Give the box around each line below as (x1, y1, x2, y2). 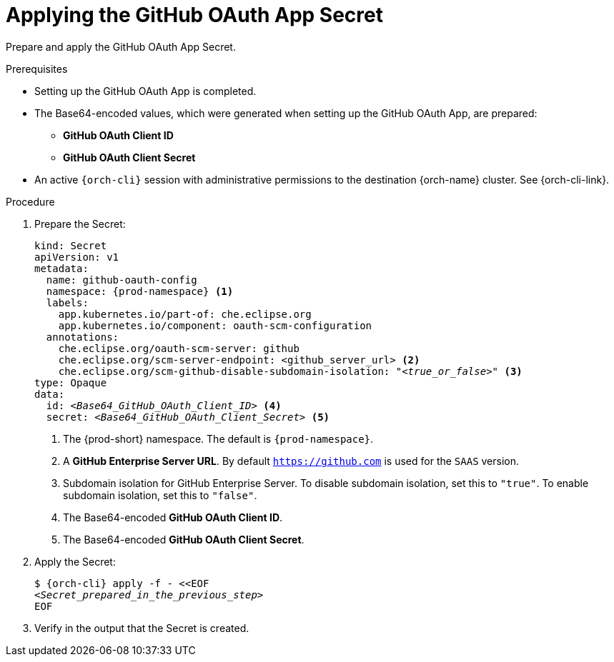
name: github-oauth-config (46, 274, 197, 286)
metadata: (34, 262, 89, 274)
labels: (46, 296, 89, 309)
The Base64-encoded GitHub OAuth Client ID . (63, 511, 283, 523)
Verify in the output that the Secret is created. (34, 621, 249, 634)
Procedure (6, 195, 55, 208)
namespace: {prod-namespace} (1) (46, 285, 234, 297)
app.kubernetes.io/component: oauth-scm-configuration (58, 319, 372, 331)
